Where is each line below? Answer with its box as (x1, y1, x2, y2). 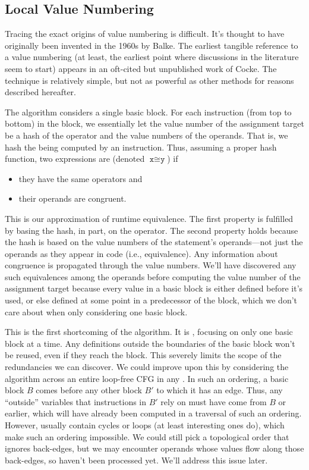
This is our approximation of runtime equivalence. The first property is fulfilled (5, 212, 294, 224)
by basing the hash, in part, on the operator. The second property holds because (5, 224, 298, 236)
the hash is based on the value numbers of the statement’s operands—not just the (5, 236, 303, 248)
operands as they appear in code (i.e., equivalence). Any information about (5, 247, 278, 259)
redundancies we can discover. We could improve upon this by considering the (5, 361, 289, 373)
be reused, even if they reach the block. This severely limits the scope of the (5, 349, 282, 361)
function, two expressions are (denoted (5, 152, 145, 165)
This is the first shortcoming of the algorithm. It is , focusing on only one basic (5, 325, 293, 338)
